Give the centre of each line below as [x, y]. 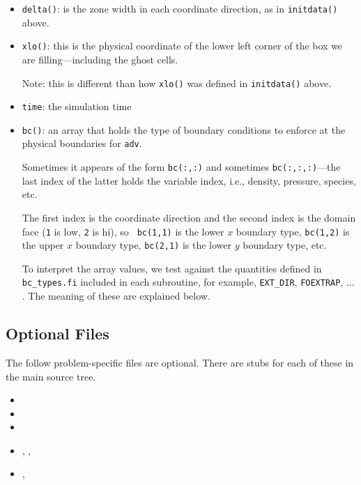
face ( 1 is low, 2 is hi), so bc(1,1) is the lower [123, 231]
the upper [43, 245]
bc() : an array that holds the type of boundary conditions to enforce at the [184, 129]
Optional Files [57, 333]
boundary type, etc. [285, 245]
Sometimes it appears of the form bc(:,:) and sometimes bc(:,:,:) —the [181, 167]
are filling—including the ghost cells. [100, 59]
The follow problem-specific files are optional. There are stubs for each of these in [180, 362]
